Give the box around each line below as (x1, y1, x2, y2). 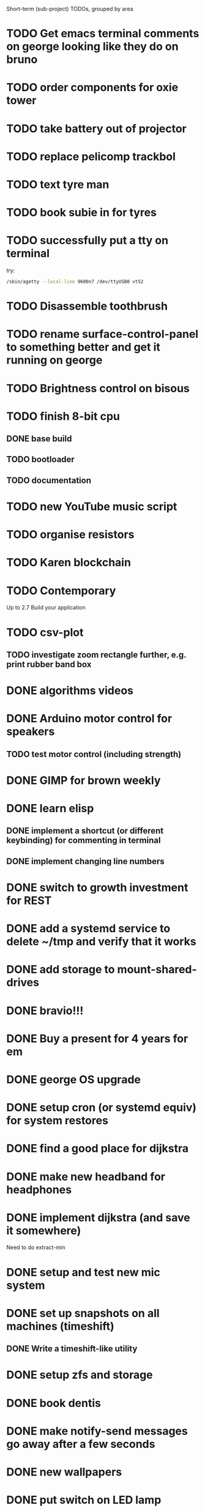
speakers (6, 725, 55, 739)
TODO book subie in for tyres (6, 206, 157, 220)
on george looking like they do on (6, 40, 179, 54)
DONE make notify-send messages (6, 1424, 188, 1438)
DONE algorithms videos (6, 684, 133, 698)
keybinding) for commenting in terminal (6, 835, 161, 846)
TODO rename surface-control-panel (6, 327, 199, 341)
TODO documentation (6, 475, 92, 485)
